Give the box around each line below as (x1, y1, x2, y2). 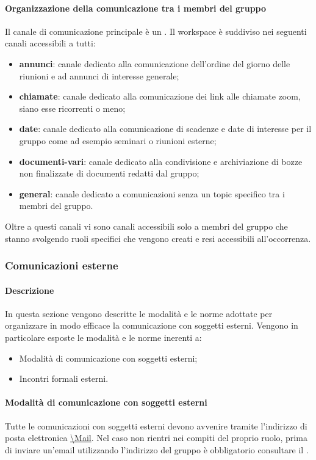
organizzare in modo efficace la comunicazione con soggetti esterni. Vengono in (5, 319, 298, 332)
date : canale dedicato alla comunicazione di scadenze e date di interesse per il (19, 122, 312, 135)
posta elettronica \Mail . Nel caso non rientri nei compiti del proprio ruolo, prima (5, 431, 307, 444)
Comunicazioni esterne (5, 258, 118, 273)
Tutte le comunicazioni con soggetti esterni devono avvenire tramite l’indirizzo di (5, 419, 307, 432)
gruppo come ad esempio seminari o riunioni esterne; (19, 134, 217, 147)
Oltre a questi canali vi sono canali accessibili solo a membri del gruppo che (5, 219, 288, 232)
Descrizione (5, 283, 54, 296)
